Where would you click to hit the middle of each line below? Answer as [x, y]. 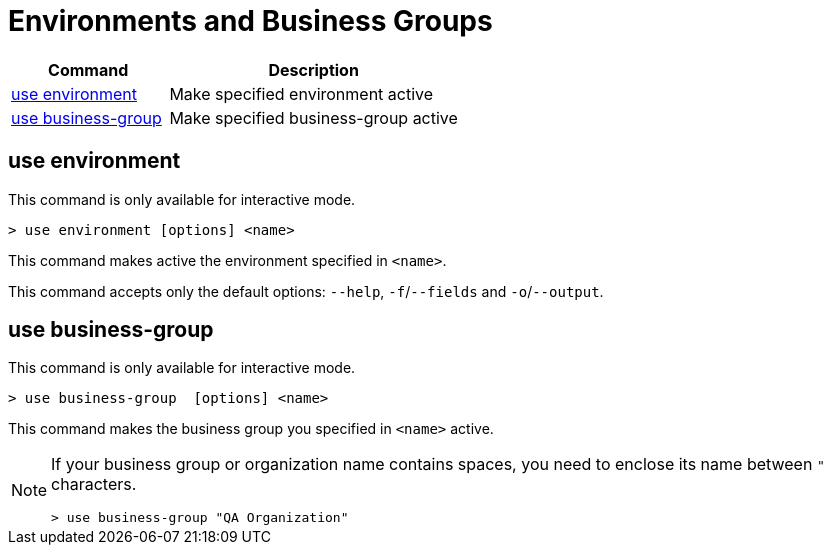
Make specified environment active [301, 93]
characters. [94, 484]
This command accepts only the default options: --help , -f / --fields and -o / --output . [306, 291]
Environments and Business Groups [250, 21]
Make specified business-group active [313, 117]
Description [313, 69]
